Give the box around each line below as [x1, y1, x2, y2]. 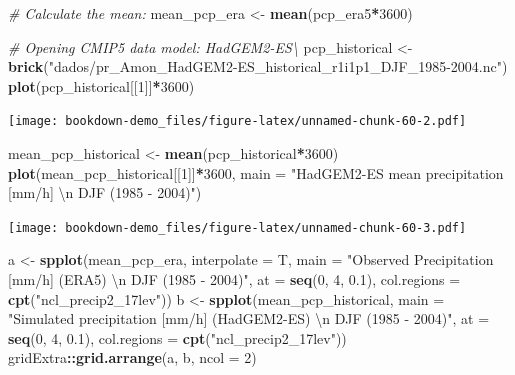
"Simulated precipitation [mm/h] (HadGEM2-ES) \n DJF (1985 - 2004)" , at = [8, 308, 490, 329]
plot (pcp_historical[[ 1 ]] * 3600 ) [8, 75, 195, 96]
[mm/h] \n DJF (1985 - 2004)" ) [8, 182, 202, 203]
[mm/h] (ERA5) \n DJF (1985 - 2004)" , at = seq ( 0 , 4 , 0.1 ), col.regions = [8, 269, 461, 290]
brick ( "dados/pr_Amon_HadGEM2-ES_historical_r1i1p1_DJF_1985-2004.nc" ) [8, 56, 508, 77]
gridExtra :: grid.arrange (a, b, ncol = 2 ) [8, 347, 257, 368]
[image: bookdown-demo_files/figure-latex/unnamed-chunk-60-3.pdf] [8, 220, 467, 235]
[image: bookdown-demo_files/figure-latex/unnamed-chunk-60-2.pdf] [8, 114, 467, 129]
